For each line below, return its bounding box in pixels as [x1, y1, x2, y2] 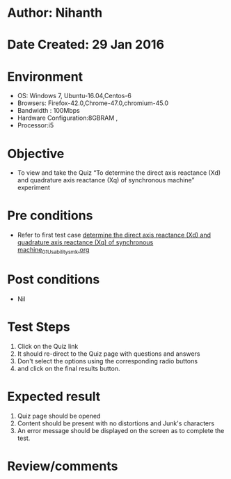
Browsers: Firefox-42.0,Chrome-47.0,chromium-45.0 [17, 99, 169, 107]
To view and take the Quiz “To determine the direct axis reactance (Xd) [17, 168, 221, 177]
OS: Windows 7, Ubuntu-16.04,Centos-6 [17, 92, 132, 100]
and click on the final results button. [17, 364, 120, 372]
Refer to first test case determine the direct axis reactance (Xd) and [17, 231, 211, 239]
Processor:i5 [17, 121, 54, 129]
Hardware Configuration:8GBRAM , [17, 113, 118, 123]
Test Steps [7, 319, 71, 335]
